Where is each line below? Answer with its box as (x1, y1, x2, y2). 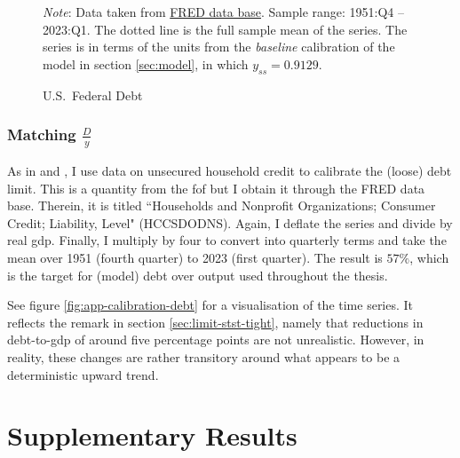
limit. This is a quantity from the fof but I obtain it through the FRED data (7, 178, 425, 197)
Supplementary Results (7, 417, 297, 454)
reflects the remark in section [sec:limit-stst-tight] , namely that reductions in (7, 312, 424, 331)
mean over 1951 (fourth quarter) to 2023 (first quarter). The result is (7, 249, 383, 267)
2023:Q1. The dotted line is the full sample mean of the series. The (43, 20, 408, 38)
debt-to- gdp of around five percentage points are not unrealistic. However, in (7, 330, 424, 349)
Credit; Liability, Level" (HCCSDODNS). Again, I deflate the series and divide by (7, 213, 453, 232)
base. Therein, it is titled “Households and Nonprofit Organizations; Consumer (7, 196, 436, 215)
